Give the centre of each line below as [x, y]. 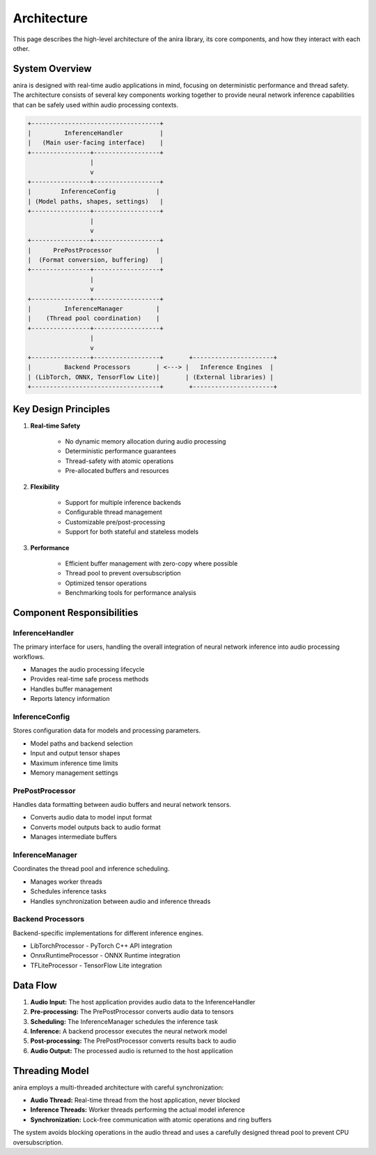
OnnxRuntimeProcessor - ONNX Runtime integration [105, 956]
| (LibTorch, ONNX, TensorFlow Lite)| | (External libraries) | [151, 377]
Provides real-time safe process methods [89, 679]
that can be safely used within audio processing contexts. [96, 105]
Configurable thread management [114, 512]
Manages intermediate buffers [74, 837]
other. [21, 48]
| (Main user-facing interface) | [95, 143]
